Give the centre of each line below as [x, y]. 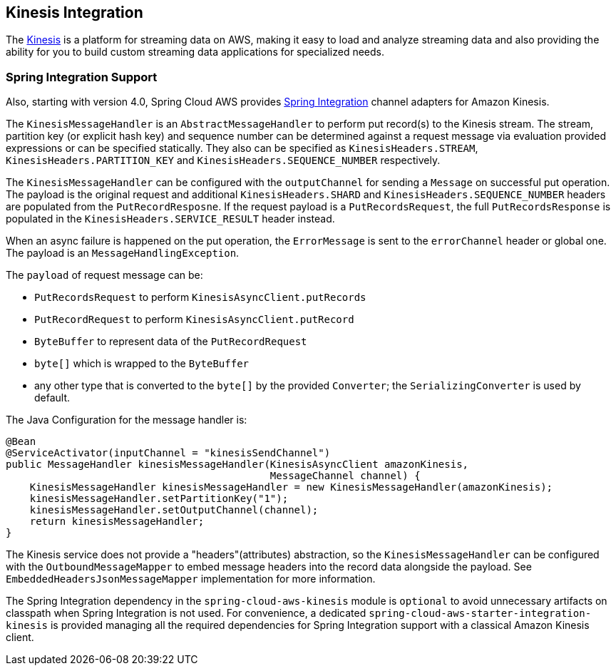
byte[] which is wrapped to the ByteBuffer [142, 364]
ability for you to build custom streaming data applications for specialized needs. [195, 52]
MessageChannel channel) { [345, 476]
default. [52, 398]
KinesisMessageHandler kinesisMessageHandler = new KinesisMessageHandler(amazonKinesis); [291, 487]
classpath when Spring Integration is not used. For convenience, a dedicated [186, 613]
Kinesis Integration [75, 12]
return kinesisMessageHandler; [117, 522]
